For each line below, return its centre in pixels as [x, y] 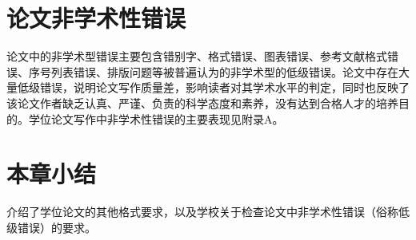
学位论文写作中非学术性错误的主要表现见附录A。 [156, 118]
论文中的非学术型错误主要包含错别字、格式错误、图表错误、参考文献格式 [197, 56]
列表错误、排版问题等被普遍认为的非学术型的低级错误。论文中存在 [224, 71]
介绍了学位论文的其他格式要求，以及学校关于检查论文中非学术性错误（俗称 [202, 212]
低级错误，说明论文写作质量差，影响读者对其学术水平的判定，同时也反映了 [213, 87]
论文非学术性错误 [96, 18]
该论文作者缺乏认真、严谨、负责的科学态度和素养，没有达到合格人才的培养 [202, 102]
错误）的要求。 [56, 227]
